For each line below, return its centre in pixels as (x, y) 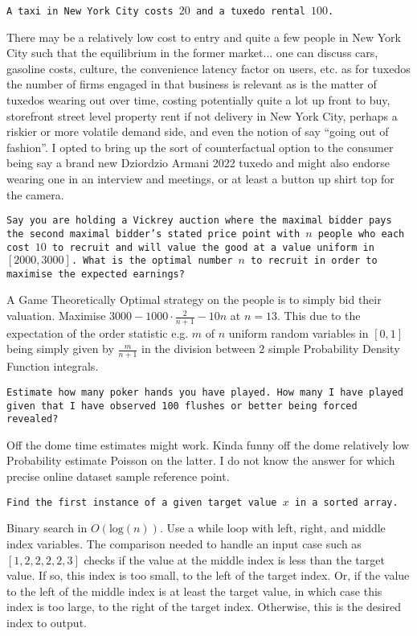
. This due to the (319, 316)
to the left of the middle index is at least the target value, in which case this (194, 591)
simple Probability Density (334, 349)
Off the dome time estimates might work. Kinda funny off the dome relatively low (208, 444)
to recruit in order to (314, 261)
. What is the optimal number (152, 261)
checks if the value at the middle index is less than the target (234, 559)
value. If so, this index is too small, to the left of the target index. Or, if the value (208, 575)
